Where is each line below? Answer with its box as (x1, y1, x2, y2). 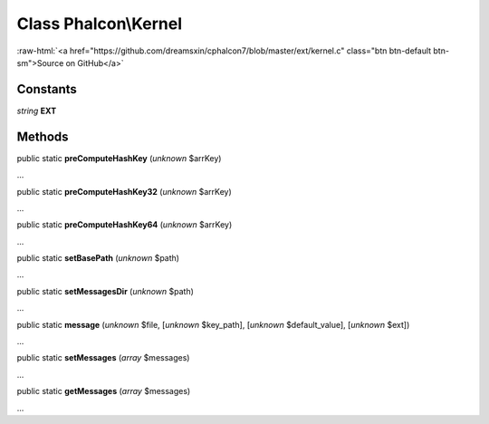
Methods (16, 129, 69, 144)
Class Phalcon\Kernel (16, 14, 183, 34)
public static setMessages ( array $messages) (16, 352, 190, 363)
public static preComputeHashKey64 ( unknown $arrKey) (16, 219, 233, 230)
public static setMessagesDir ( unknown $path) (16, 285, 195, 296)
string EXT (16, 105, 57, 116)
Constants (16, 82, 77, 97)
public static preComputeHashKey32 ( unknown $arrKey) (16, 186, 233, 197)
